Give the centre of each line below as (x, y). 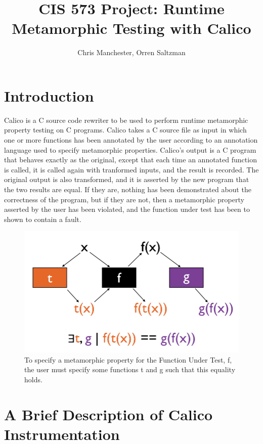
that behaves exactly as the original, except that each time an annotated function (130, 160)
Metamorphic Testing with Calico (131, 28)
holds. (33, 379)
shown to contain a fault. (43, 219)
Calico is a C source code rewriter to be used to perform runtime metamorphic (126, 120)
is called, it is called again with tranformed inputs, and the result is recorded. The (131, 169)
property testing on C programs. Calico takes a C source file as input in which (125, 130)
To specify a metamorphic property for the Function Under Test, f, (128, 359)
